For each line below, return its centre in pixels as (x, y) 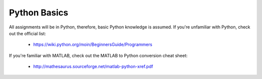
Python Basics (39, 13)
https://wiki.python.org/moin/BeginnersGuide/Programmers (93, 45)
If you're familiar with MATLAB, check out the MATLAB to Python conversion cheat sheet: (98, 55)
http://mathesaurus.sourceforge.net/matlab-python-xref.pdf (93, 66)
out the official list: (27, 33)
